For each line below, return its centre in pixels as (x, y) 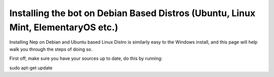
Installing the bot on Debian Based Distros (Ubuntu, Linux (132, 13)
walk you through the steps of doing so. (51, 49)
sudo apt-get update (31, 67)
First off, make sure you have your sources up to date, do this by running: (86, 58)
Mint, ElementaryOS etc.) (64, 27)
